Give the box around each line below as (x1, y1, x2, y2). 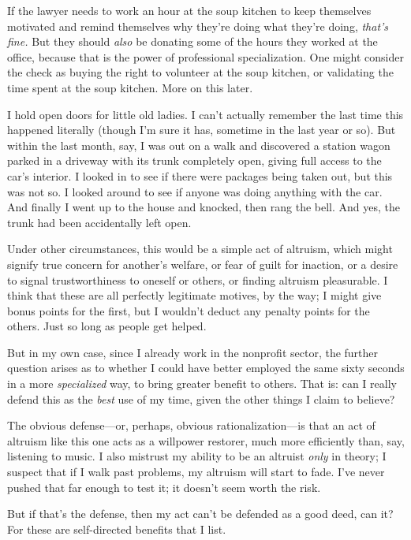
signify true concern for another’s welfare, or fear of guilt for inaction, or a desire (7, 255, 398, 272)
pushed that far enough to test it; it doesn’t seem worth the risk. (7, 479, 321, 495)
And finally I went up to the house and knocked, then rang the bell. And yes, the (7, 199, 400, 215)
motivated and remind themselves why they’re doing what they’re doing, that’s (7, 17, 389, 34)
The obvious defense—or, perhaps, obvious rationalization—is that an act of (7, 417, 376, 434)
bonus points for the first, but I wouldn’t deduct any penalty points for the (7, 302, 370, 318)
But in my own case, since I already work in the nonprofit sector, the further (7, 344, 379, 360)
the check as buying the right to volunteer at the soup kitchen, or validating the (7, 64, 394, 80)
